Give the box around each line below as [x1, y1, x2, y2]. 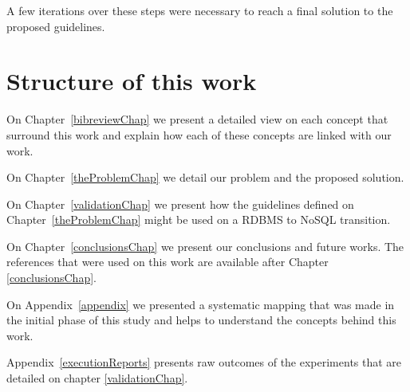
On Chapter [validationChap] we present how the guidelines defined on [6, 195, 354, 212]
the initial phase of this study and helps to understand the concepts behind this [6, 312, 396, 328]
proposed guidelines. [6, 18, 105, 34]
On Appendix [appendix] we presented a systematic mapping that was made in [6, 296, 395, 312]
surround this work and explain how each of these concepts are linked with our [6, 126, 392, 143]
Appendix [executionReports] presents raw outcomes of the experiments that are [6, 354, 402, 370]
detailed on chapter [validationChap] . [6, 370, 188, 386]
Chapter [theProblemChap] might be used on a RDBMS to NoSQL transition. [6, 211, 391, 228]
